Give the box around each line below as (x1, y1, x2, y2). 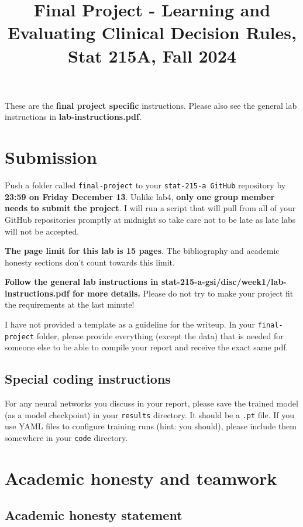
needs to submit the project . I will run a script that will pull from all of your (5, 202, 296, 214)
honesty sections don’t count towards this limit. (5, 256, 175, 268)
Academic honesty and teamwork (5, 466, 277, 490)
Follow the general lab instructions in (5, 275, 159, 288)
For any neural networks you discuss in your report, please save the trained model (5, 397, 298, 409)
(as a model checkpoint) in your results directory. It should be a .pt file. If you (5, 408, 295, 421)
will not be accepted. (5, 225, 80, 237)
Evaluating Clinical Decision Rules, (8, 20, 297, 44)
